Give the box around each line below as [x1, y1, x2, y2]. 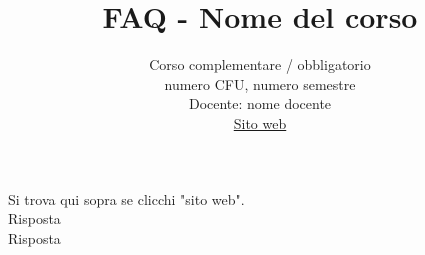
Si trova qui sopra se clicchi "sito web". [8, 188, 245, 209]
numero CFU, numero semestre [164, 73, 356, 94]
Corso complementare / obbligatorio [149, 54, 371, 75]
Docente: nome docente [188, 93, 332, 114]
